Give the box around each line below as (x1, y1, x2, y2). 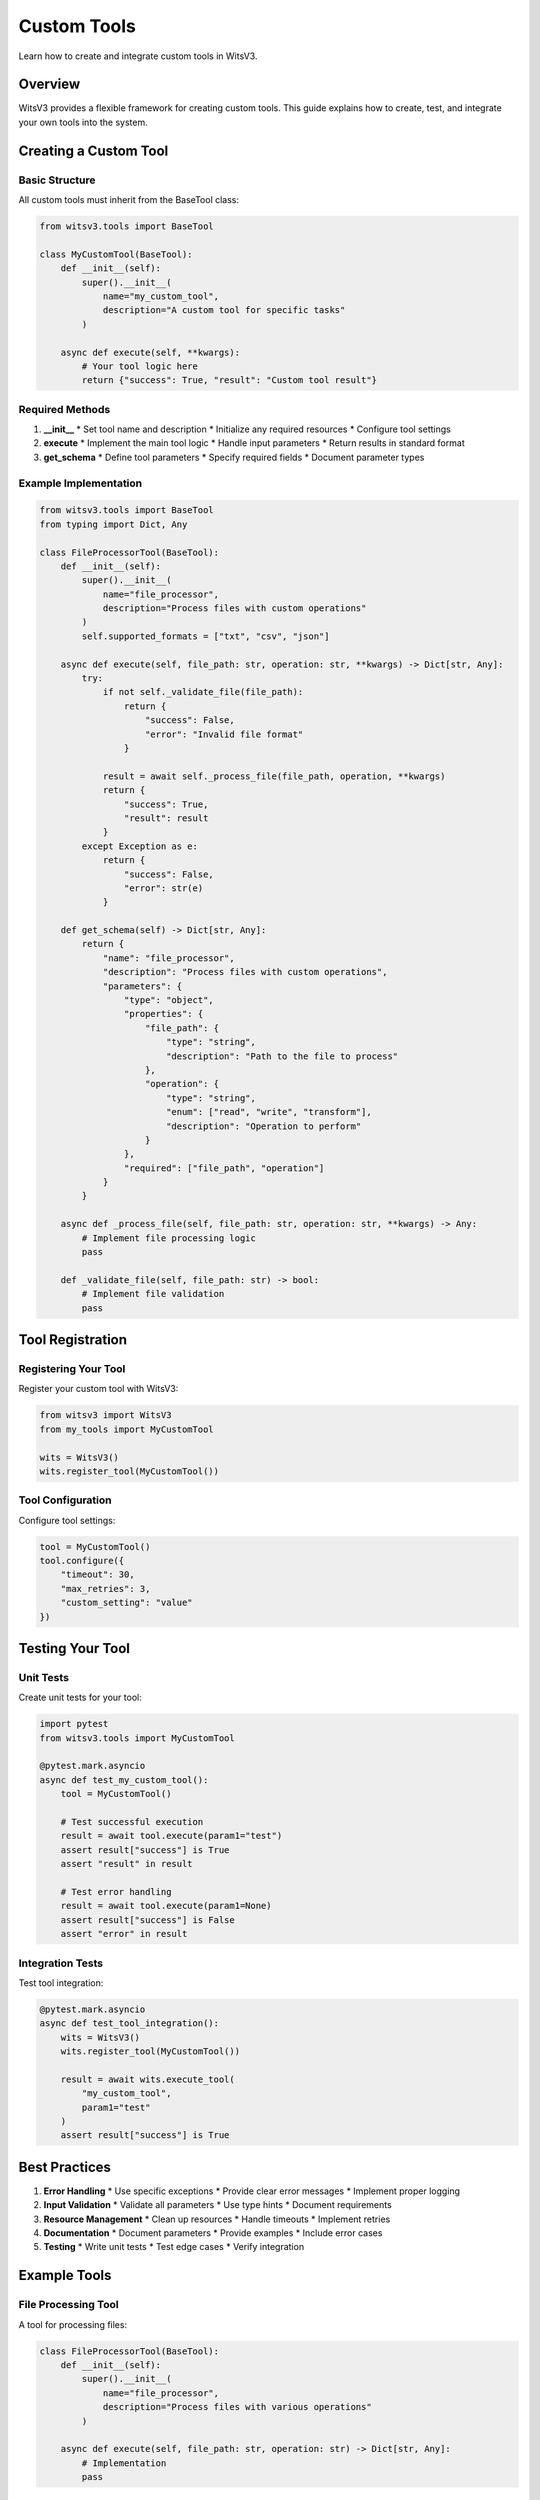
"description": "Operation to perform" (165, 1120, 362, 1132)
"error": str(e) (123, 882, 204, 894)
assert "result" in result (60, 1858, 194, 1870)
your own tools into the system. (18, 116, 149, 128)
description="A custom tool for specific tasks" (102, 305, 346, 316)
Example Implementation (18, 476, 143, 490)
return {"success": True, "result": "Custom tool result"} (81, 375, 378, 386)
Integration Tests (18, 1956, 104, 1970)
